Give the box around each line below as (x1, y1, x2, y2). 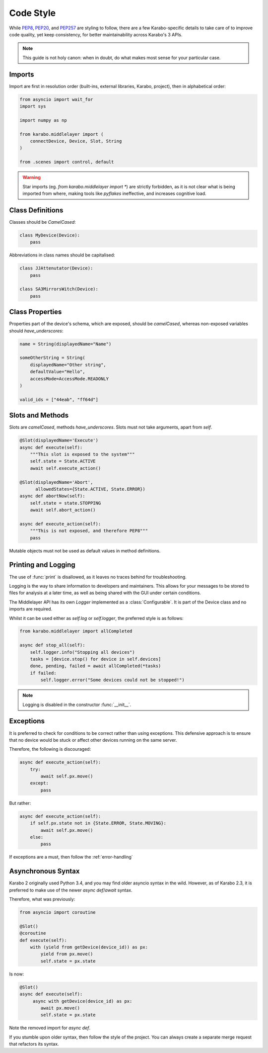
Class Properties (9, 308, 62, 316)
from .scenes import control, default (19, 159, 114, 165)
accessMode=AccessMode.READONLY (30, 376, 109, 381)
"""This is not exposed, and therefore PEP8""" (30, 528, 148, 534)
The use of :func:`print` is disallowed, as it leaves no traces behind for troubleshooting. (9, 574, 187, 580)
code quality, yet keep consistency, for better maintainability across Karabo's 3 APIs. (9, 31, 183, 37)
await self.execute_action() (30, 465, 101, 471)
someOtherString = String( (19, 355, 85, 360)
